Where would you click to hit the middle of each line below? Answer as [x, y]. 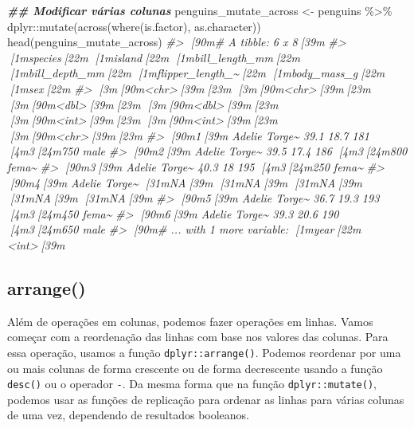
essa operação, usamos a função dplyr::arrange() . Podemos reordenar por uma [204, 352]
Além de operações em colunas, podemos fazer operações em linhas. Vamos [190, 321]
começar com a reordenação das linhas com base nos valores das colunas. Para [198, 337]
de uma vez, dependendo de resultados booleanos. [128, 415]
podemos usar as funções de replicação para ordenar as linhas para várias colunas [206, 399]
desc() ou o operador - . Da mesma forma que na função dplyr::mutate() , [192, 384]
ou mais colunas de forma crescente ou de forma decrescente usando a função [195, 368]
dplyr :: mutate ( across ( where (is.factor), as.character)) [134, 26]
